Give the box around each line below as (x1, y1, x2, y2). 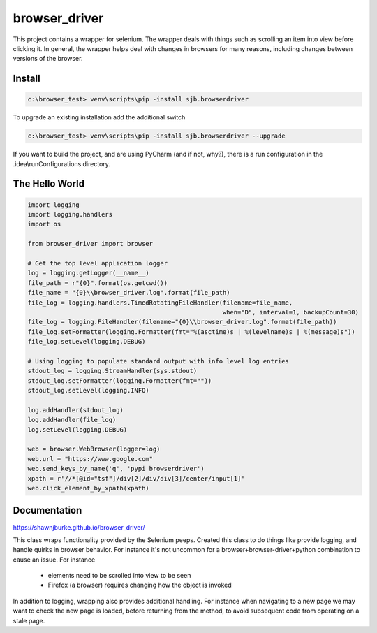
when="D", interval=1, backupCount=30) (222, 308, 360, 316)
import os (27, 220, 61, 228)
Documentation (13, 504, 82, 516)
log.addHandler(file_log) (27, 416, 117, 424)
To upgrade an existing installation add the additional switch (13, 113, 186, 122)
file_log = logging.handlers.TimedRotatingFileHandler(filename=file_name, (27, 298, 293, 307)
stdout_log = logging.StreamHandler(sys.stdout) (27, 367, 198, 375)
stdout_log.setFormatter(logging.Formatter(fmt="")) (27, 377, 212, 384)
